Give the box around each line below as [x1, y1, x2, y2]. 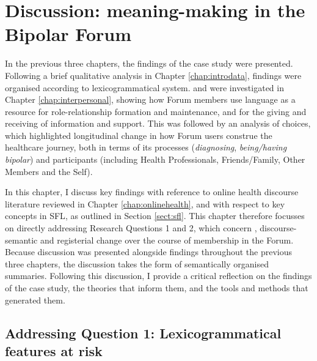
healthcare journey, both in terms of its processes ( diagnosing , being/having [5, 141, 287, 154]
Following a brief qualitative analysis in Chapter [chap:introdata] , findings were [5, 69, 302, 81]
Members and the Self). [5, 165, 93, 177]
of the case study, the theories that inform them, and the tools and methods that [5, 281, 308, 294]
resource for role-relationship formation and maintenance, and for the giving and [5, 105, 307, 117]
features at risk [5, 341, 103, 360]
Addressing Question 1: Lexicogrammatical [5, 323, 282, 342]
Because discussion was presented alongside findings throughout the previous [5, 245, 293, 258]
